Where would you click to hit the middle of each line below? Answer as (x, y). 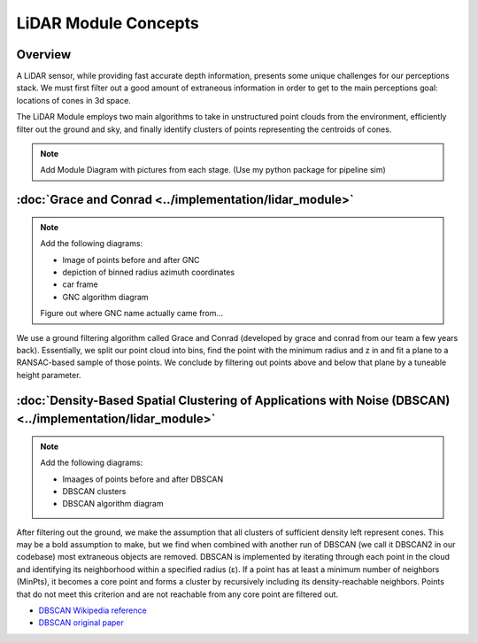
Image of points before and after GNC (131, 260)
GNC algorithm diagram (106, 297)
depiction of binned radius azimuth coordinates (148, 272)
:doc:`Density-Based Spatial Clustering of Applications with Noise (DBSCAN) (233, 400)
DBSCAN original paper (81, 623)
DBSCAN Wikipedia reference (93, 610)
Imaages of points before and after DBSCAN (143, 479)
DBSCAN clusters (94, 491)
